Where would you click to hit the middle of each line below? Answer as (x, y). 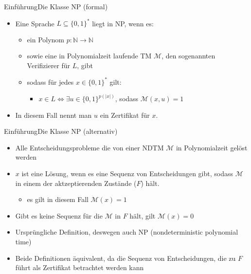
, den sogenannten (188, 56)
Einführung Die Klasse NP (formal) (56, 6)
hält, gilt (143, 215)
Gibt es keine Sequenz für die (59, 215)
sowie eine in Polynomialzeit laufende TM (89, 56)
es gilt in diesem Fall (58, 199)
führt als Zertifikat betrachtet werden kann (80, 267)
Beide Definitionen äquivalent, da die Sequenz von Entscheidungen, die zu (125, 258)
